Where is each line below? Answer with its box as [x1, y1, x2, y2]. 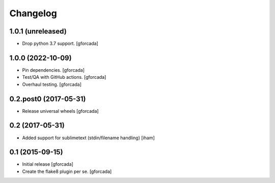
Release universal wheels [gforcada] [22, 108, 99, 114]
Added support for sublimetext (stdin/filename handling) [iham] [22, 135, 155, 141]
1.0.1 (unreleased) [9, 27, 67, 36]
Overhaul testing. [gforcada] [22, 81, 81, 87]
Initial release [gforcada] [22, 161, 74, 167]
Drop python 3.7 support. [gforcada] [22, 41, 99, 47]
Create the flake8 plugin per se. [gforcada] [22, 168, 112, 174]
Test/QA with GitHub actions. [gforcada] [22, 74, 106, 80]
